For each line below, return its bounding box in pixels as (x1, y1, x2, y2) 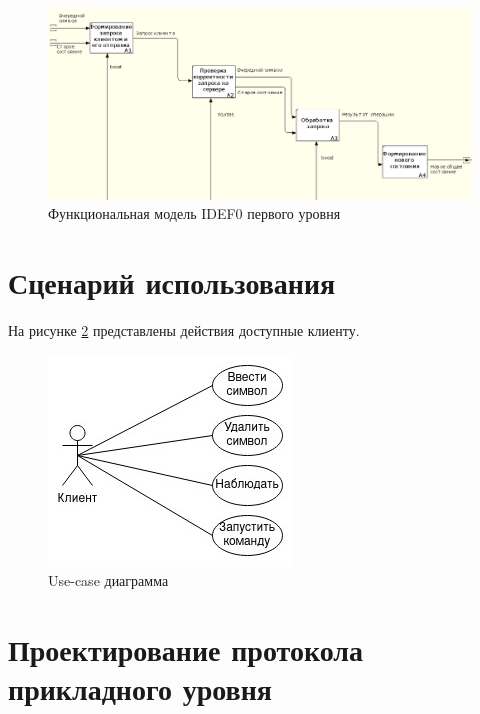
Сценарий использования (8, 262, 336, 303)
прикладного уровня (8, 668, 272, 709)
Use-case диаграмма (48, 570, 169, 591)
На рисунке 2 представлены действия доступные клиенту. (8, 320, 360, 341)
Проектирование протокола (8, 628, 364, 669)
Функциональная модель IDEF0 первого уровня (48, 203, 341, 224)
